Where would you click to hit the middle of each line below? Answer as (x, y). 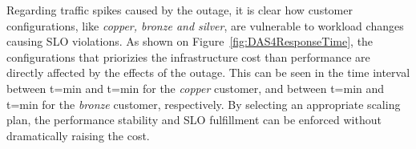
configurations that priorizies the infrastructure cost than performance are (188, 56)
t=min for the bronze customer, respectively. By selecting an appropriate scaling (204, 104)
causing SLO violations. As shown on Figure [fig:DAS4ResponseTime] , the (190, 41)
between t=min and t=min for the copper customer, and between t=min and (196, 88)
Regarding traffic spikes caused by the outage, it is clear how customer (180, 10)
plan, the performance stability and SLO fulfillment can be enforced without (194, 120)
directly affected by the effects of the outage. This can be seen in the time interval (208, 72)
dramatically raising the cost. (78, 135)
